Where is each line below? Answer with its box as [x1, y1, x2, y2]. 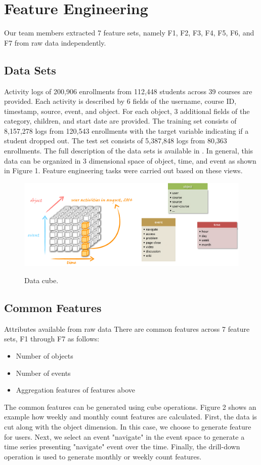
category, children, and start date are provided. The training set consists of [4, 115, 237, 126]
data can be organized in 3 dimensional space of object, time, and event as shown [4, 155, 256, 166]
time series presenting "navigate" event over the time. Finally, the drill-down [4, 441, 240, 452]
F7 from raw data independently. [4, 37, 106, 48]
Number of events [16, 367, 71, 378]
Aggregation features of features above [16, 384, 135, 395]
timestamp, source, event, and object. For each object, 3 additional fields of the [4, 105, 250, 116]
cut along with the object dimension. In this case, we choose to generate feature [4, 421, 251, 432]
